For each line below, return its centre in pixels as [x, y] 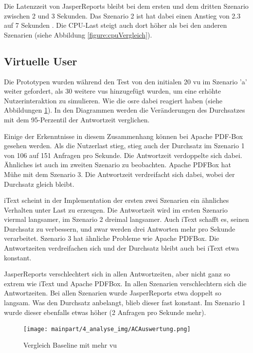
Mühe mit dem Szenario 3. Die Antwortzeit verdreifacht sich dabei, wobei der [119, 174]
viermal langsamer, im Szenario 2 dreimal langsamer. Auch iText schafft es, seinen [126, 219]
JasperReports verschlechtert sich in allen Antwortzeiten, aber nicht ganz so [117, 274]
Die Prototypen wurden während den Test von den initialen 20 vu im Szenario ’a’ [126, 81]
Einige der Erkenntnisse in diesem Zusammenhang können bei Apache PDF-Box [124, 136]
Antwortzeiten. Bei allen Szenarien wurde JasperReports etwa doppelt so [113, 293]
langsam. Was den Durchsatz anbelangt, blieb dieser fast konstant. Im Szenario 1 [125, 303]
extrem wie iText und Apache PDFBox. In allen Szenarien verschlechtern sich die [125, 283]
